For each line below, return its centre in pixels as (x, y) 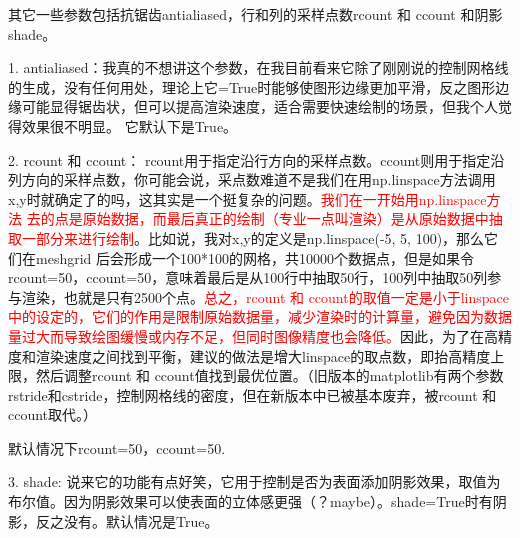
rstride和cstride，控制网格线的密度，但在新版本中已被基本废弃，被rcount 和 (252, 394)
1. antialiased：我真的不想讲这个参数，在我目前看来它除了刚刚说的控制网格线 (258, 67)
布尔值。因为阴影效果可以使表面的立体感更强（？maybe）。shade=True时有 (250, 501)
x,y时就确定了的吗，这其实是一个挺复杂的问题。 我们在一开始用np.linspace (247, 198)
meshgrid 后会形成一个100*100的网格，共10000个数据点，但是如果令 (255, 257)
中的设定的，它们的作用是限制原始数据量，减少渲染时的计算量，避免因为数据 (260, 316)
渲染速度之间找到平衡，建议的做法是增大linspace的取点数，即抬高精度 (263, 355)
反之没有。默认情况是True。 (127, 520)
